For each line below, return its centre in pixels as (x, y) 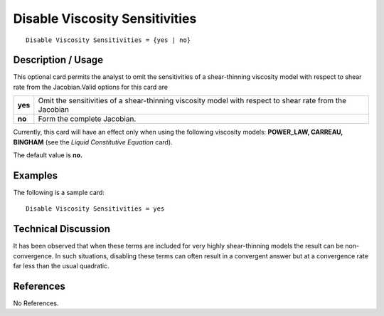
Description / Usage (58, 60)
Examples (36, 175)
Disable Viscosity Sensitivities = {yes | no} (108, 40)
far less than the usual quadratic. (61, 266)
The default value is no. (48, 155)
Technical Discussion (62, 229)
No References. (36, 303)
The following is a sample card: (59, 192)
